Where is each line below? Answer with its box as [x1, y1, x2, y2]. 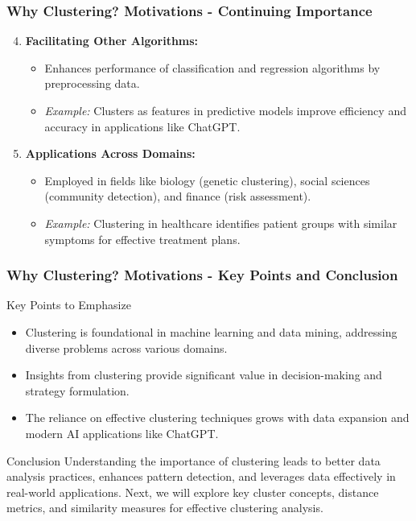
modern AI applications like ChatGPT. [25, 424, 219, 441]
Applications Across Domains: [25, 145, 196, 162]
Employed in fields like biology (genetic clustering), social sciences [44, 172, 370, 188]
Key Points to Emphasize [6, 296, 131, 313]
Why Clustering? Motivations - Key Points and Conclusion [6, 265, 398, 285]
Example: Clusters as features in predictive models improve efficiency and [44, 102, 406, 118]
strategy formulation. [25, 382, 130, 399]
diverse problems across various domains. [25, 339, 228, 356]
